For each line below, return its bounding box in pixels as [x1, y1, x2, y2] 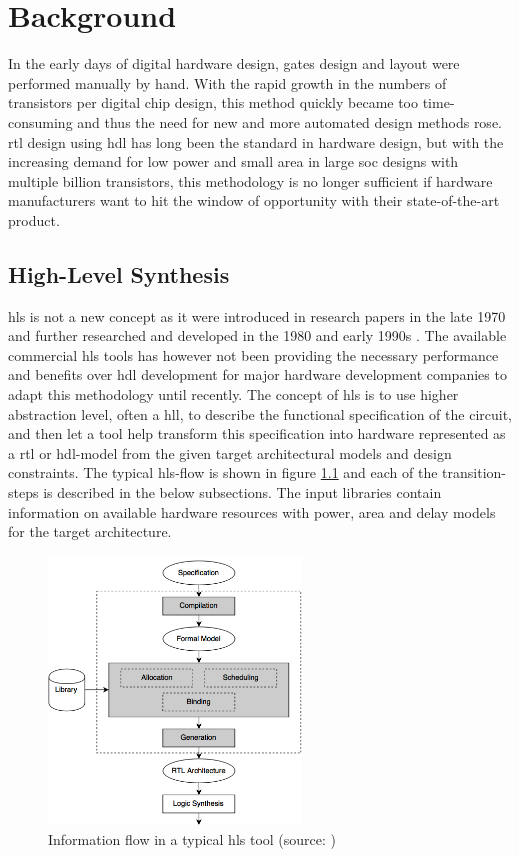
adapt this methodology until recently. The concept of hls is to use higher [8, 384, 459, 405]
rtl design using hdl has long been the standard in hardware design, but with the [8, 131, 504, 152]
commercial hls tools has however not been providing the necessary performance [8, 344, 499, 365]
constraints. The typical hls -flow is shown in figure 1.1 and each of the [8, 462, 438, 483]
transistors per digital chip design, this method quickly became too [8, 92, 419, 113]
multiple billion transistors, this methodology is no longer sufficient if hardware [8, 170, 493, 191]
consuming [8, 111, 73, 132]
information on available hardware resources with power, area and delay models [8, 501, 496, 522]
